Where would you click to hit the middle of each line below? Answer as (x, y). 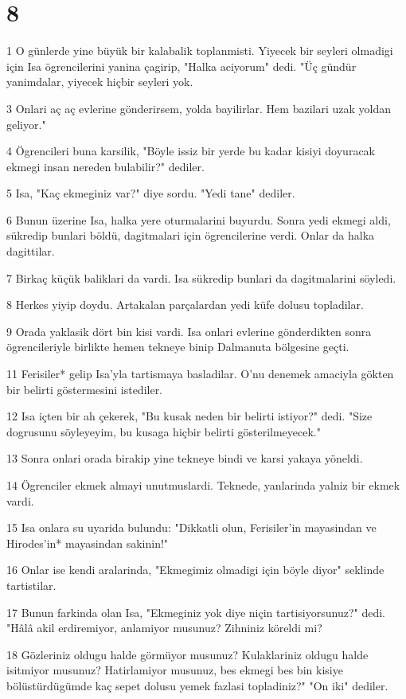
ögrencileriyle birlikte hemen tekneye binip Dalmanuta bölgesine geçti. (178, 347)
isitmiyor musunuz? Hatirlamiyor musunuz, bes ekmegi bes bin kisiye (175, 670)
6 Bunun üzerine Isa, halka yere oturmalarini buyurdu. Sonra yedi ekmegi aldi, (199, 219)
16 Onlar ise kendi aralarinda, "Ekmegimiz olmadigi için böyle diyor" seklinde (195, 570)
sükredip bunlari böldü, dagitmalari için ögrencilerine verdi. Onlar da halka (191, 235)
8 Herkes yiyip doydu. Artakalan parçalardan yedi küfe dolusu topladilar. (185, 305)
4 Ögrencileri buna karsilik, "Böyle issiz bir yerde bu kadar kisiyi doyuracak (191, 151)
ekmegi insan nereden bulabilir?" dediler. (105, 166)
